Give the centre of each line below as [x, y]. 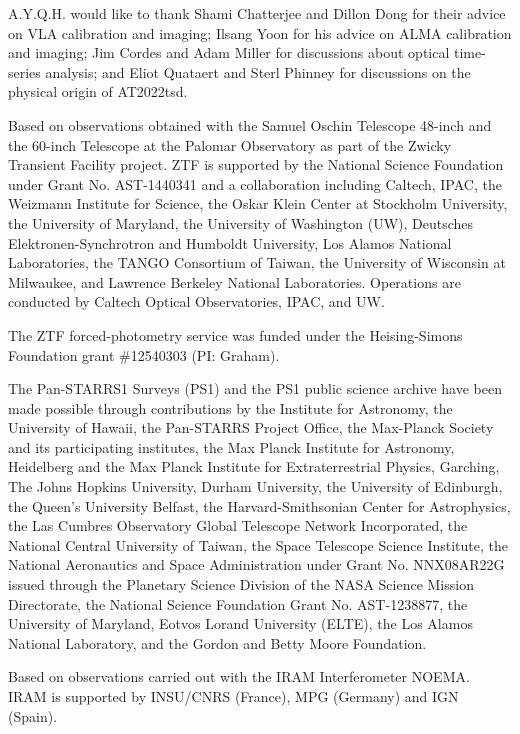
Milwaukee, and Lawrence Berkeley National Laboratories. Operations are [234, 281]
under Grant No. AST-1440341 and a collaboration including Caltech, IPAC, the [255, 183]
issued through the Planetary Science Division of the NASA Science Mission [241, 584]
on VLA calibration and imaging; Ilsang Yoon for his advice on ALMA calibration [260, 32]
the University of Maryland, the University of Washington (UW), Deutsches [241, 222]
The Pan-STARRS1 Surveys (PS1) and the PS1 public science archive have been [255, 388]
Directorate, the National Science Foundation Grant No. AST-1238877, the [238, 603]
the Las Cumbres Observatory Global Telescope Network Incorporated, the [238, 525]
